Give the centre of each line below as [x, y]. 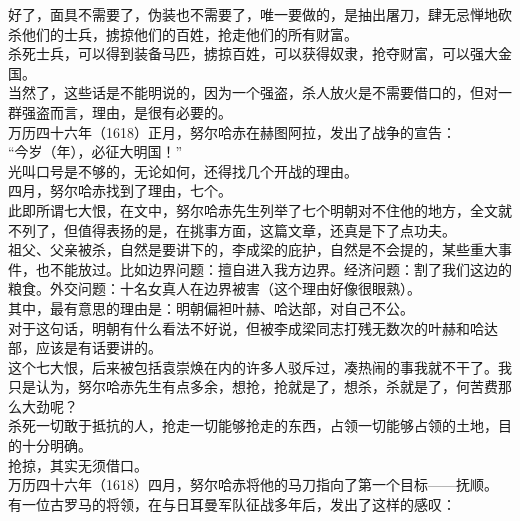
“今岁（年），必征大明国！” [95, 151]
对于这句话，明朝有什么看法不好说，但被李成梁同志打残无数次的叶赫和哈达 [253, 327]
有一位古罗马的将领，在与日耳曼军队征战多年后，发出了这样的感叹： [232, 503]
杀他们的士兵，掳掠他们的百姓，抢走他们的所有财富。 [183, 33]
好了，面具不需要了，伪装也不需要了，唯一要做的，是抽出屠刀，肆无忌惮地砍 [260, 14]
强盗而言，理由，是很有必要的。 [126, 111]
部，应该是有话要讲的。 [85, 347]
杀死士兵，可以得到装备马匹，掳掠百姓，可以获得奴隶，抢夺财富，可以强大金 [260, 53]
